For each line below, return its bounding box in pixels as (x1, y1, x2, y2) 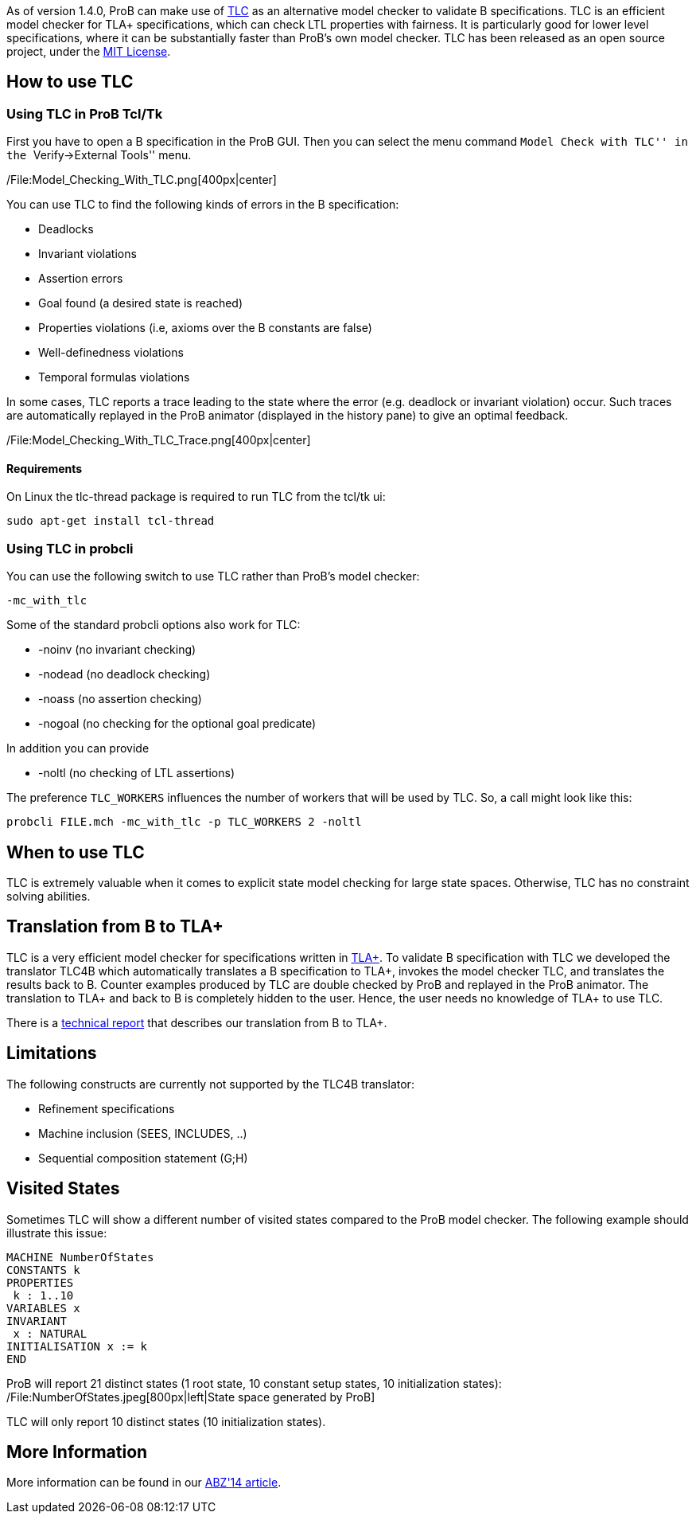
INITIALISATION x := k (6, 1339, 148, 1353)
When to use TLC (6, 842, 145, 862)
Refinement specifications (38, 1101, 175, 1116)
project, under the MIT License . (6, 45, 171, 58)
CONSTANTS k (6, 1263, 80, 1276)
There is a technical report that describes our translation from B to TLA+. (6, 1015, 387, 1030)
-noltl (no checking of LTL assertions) (38, 766, 235, 780)
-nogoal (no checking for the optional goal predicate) (38, 717, 317, 731)
